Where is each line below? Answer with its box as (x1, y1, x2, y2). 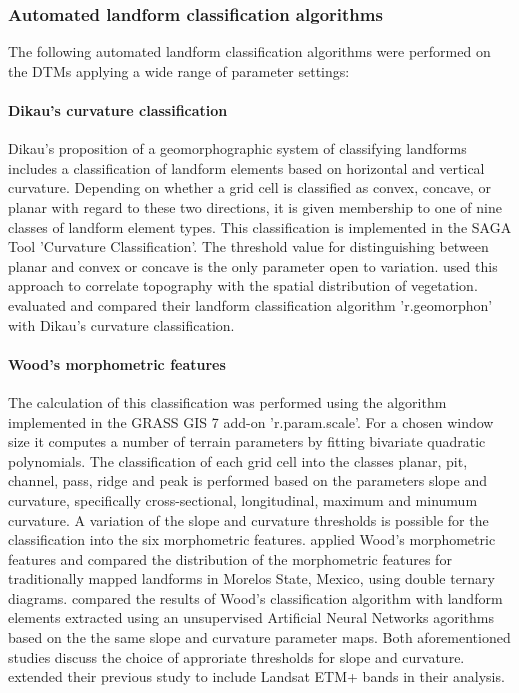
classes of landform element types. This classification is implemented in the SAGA (8, 216, 512, 237)
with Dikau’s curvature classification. (8, 314, 235, 335)
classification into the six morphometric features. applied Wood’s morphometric (8, 529, 496, 550)
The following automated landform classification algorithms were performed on (8, 41, 491, 62)
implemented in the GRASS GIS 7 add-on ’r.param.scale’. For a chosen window (8, 411, 494, 432)
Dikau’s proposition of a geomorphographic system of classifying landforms (8, 138, 467, 159)
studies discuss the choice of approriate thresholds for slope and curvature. (8, 646, 465, 667)
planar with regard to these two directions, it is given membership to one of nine (8, 196, 502, 217)
